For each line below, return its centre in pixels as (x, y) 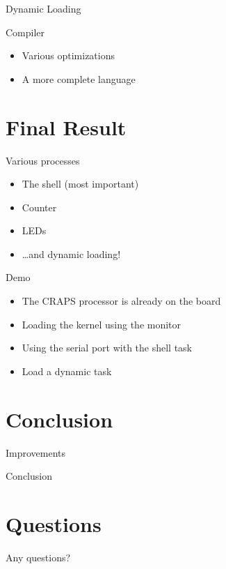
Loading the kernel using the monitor (102, 324)
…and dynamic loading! (71, 253)
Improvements (36, 452)
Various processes (43, 160)
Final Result (66, 127)
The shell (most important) (80, 184)
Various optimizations (68, 55)
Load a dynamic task (67, 371)
